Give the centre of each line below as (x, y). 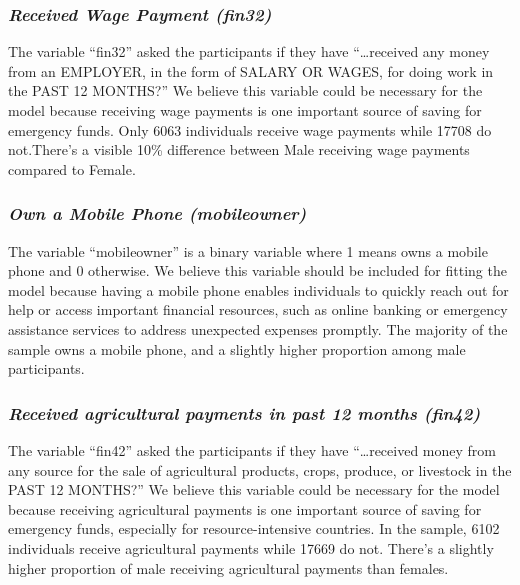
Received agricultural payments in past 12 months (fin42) (244, 412)
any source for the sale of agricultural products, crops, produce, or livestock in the (260, 469)
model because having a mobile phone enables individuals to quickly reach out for (258, 289)
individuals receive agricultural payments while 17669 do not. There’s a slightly (251, 547)
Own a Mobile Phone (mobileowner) (157, 213)
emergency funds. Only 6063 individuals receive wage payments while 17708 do (250, 129)
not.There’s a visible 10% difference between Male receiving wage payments (239, 149)
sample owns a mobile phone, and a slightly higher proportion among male (237, 348)
